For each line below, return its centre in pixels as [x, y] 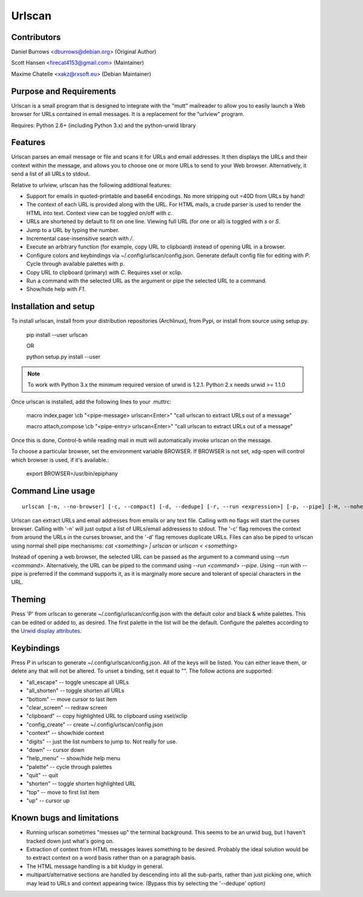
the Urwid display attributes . [46, 631]
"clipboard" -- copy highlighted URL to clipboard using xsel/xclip [107, 716]
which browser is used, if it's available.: [60, 460]
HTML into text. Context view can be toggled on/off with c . [99, 213]
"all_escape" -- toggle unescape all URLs [78, 682]
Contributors [36, 37]
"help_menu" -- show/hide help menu [74, 758]
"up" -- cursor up [48, 801]
